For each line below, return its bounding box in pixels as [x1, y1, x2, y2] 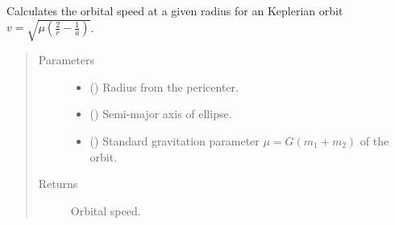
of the [360, 132, 389, 149]
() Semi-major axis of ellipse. [89, 105, 232, 122]
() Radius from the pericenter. [89, 78, 239, 95]
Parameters [38, 51, 94, 68]
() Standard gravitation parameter [89, 132, 260, 149]
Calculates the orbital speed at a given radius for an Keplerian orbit [6, 2, 343, 18]
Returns [38, 175, 78, 192]
